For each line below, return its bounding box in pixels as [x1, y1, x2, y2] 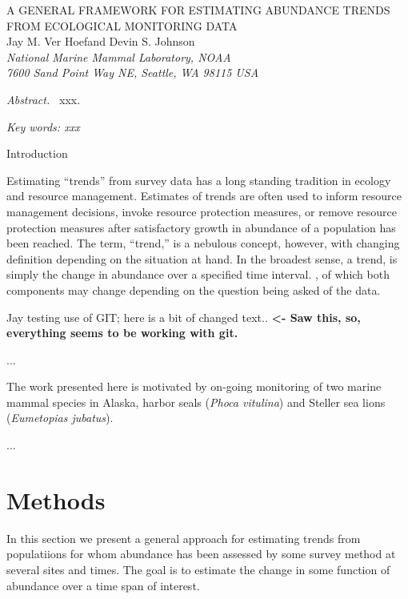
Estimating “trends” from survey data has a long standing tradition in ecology [6, 171, 391, 188]
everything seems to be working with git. [6, 324, 238, 341]
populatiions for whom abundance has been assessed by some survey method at [6, 545, 396, 562]
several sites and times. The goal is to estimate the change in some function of [6, 561, 390, 577]
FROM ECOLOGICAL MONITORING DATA [6, 17, 238, 34]
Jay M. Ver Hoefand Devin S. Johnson [6, 33, 195, 50]
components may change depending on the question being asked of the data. [6, 281, 381, 298]
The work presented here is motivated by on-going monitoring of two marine [6, 378, 382, 395]
